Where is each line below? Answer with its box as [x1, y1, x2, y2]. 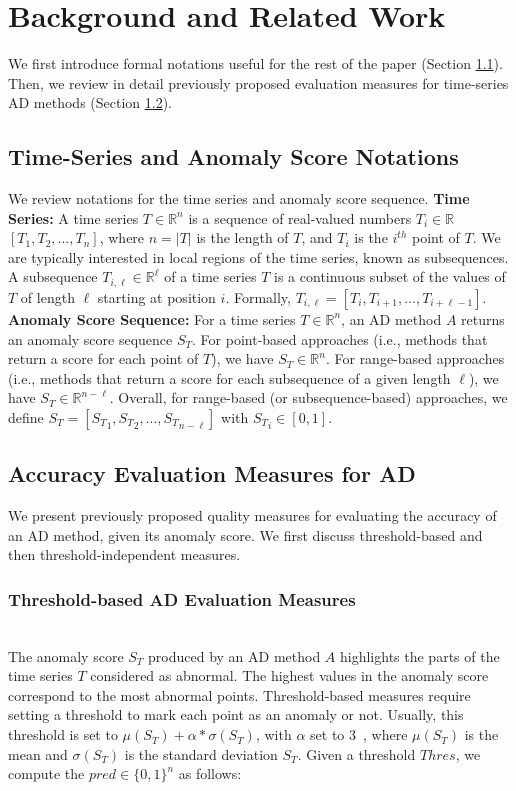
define [8, 406, 44, 427]
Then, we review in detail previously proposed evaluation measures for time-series [8, 72, 509, 93]
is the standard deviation [124, 743, 278, 764]
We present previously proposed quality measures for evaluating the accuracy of [8, 505, 497, 526]
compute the [8, 763, 85, 784]
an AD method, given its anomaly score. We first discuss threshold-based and [8, 524, 483, 545]
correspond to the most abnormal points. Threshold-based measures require [8, 684, 471, 705]
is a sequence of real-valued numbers [188, 207, 412, 228]
